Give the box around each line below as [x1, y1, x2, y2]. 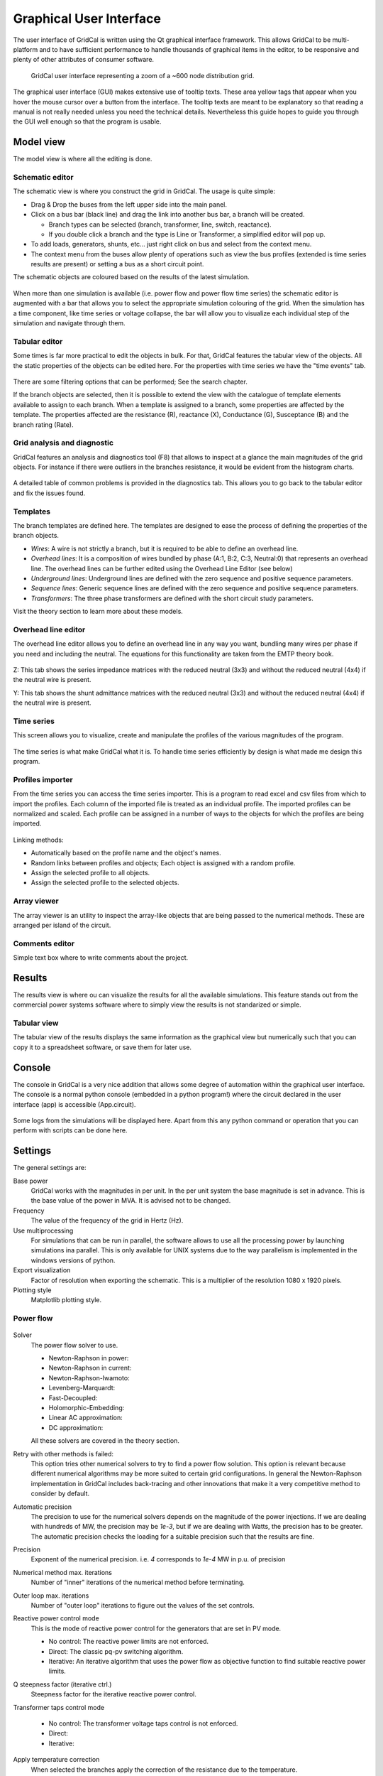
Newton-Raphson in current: [48, 1364, 132, 1372]
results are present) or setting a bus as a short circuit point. [30, 260, 204, 269]
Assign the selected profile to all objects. [30, 868, 150, 877]
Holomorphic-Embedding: [48, 1404, 125, 1412]
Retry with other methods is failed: [13, 1449, 113, 1458]
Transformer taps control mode [13, 1703, 105, 1711]
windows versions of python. [30, 1256, 116, 1265]
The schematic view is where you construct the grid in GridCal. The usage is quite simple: [13, 187, 276, 195]
